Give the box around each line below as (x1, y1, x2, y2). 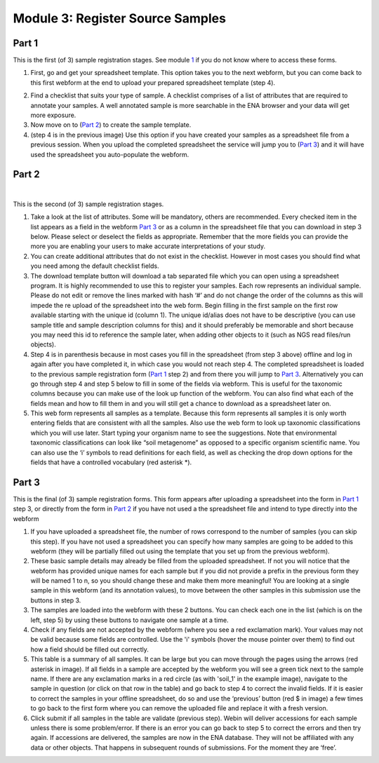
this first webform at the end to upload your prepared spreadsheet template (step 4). (30, 78, 276, 87)
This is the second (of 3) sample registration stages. (13, 200, 164, 208)
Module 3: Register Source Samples (13, 11, 226, 26)
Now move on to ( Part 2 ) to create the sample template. (30, 121, 192, 129)
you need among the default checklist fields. (30, 262, 159, 270)
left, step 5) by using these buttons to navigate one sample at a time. (30, 616, 229, 624)
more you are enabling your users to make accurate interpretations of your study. (30, 242, 266, 250)
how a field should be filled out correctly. (30, 645, 149, 654)
